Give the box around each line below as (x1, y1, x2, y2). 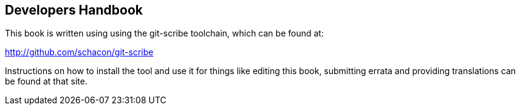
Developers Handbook (5, 2, 143, 18)
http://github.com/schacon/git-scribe (5, 47, 154, 58)
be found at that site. (5, 76, 87, 87)
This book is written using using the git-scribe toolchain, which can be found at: (5, 28, 324, 39)
